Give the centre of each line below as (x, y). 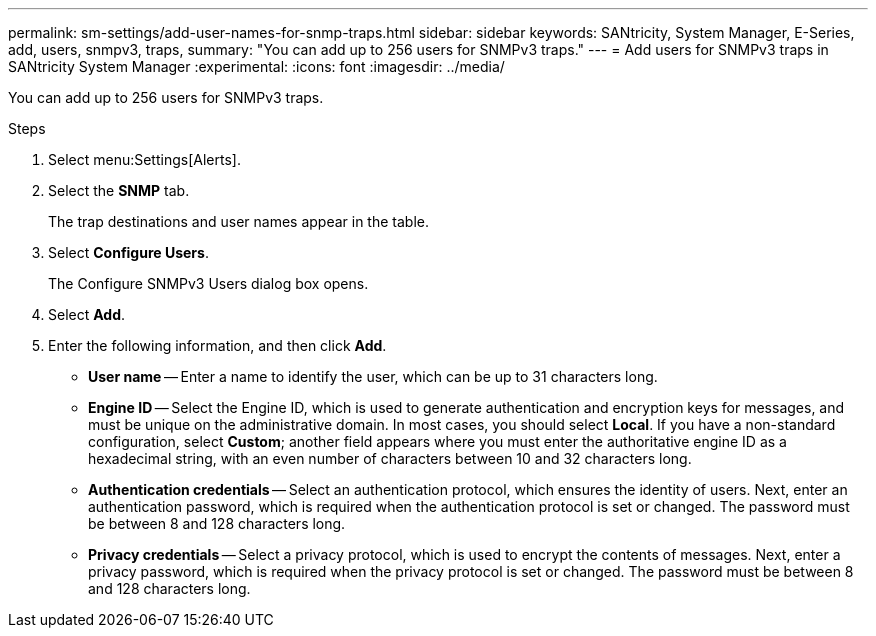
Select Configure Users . (128, 252)
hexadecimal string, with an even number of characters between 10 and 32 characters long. (390, 458)
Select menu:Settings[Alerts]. (144, 159)
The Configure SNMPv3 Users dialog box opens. (208, 283)
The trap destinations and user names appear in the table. (238, 221)
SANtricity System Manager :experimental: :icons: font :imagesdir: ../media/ (256, 66)
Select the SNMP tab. (119, 190)
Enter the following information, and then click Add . (217, 345)
